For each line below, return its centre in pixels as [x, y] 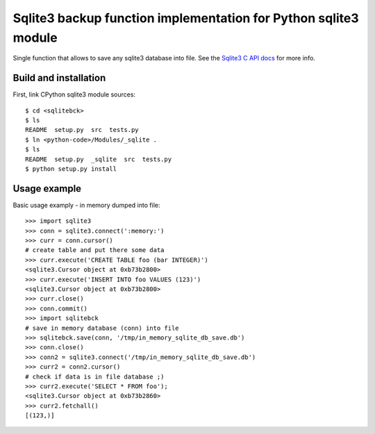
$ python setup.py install [71, 169]
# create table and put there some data [95, 250]
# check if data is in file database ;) [95, 376]
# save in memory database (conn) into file [102, 328]
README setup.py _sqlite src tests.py [99, 159]
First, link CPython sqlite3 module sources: [74, 94]
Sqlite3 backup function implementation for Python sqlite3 [186, 18]
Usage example [47, 189]
